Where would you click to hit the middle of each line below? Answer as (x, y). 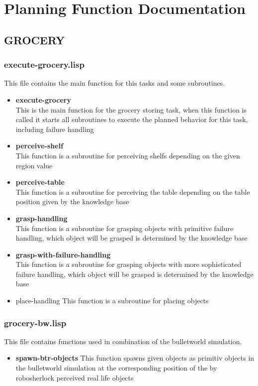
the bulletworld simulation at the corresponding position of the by (116, 368)
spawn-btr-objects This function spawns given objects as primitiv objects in (135, 358)
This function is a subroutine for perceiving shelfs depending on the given (128, 155)
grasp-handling (42, 218)
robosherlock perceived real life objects (75, 377)
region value (34, 165)
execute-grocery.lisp (44, 64)
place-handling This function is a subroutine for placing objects (112, 301)
